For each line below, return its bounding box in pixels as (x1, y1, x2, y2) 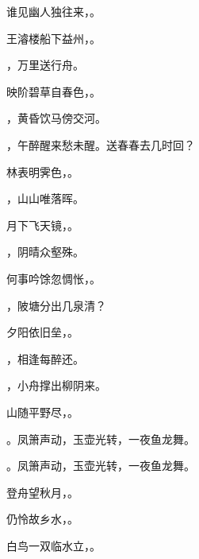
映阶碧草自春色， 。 (6, 83, 101, 99)
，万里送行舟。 (6, 56, 84, 73)
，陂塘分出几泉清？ (6, 297, 106, 313)
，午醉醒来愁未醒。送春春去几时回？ (6, 136, 195, 153)
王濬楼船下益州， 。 (6, 29, 101, 46)
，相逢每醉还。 (6, 350, 84, 367)
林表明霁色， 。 (6, 163, 78, 180)
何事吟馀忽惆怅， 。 (6, 270, 101, 286)
